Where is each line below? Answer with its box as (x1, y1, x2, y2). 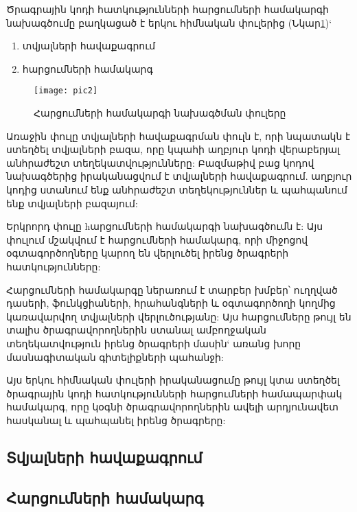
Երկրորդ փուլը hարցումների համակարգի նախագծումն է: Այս (6, 219, 323, 233)
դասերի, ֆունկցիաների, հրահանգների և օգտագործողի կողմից (6, 296, 336, 310)
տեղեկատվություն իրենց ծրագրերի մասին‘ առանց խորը (6, 336, 301, 350)
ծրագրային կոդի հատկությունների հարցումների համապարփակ (6, 386, 343, 400)
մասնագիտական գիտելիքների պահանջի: (6, 349, 224, 364)
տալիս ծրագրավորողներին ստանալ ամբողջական (6, 323, 266, 337)
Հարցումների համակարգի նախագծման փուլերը (34, 106, 286, 120)
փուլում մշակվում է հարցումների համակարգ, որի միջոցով (6, 232, 308, 246)
